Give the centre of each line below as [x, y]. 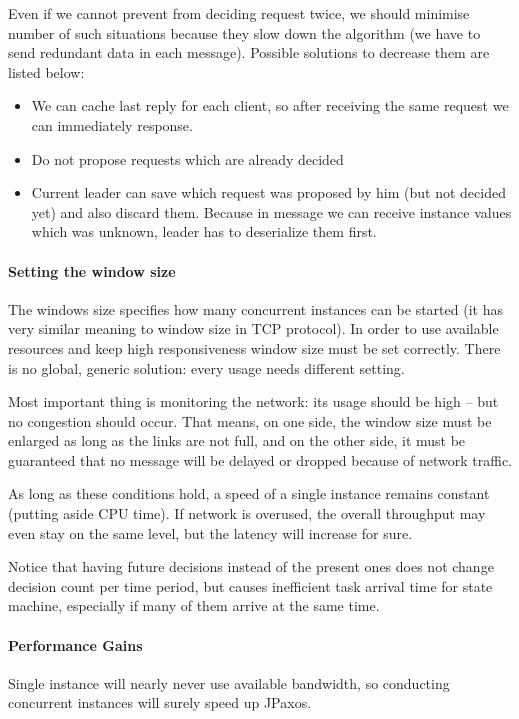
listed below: [46, 71]
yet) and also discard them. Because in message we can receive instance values [271, 211]
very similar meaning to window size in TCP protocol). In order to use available [253, 328]
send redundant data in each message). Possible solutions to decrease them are [249, 52]
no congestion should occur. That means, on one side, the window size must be [250, 420]
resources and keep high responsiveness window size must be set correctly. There [254, 347]
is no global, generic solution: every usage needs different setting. [206, 367]
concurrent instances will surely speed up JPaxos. [160, 702]
